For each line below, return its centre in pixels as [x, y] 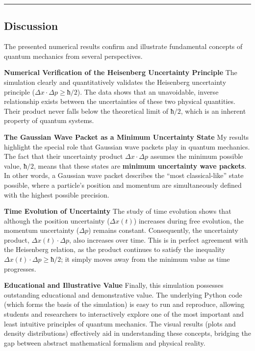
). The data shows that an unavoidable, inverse [148, 91]
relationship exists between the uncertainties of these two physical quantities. [120, 101]
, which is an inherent [213, 111]
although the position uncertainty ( [57, 220]
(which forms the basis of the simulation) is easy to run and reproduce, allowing [124, 304]
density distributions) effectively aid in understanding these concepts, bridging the [127, 333]
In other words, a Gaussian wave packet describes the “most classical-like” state [124, 175]
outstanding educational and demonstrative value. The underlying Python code [123, 294]
